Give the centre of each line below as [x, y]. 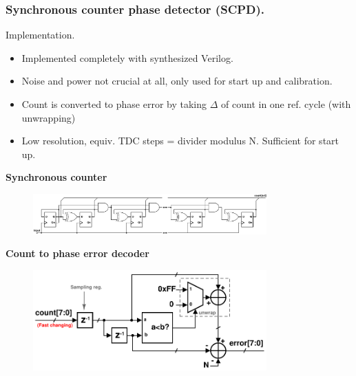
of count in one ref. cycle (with [286, 104]
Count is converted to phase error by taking [114, 104]
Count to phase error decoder [77, 253]
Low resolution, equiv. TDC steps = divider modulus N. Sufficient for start [180, 141]
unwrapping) [49, 117]
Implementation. [40, 35]
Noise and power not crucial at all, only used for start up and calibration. [177, 81]
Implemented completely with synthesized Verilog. [127, 57]
